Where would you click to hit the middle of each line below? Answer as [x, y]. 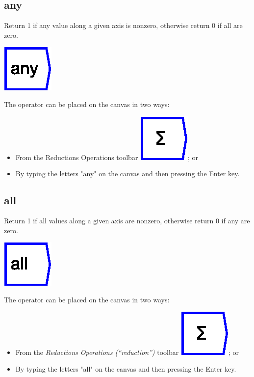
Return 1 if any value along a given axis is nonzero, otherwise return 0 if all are [123, 25]
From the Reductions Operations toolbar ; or [107, 157]
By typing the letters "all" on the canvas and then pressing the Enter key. [126, 368]
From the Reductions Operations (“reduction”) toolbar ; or [127, 352]
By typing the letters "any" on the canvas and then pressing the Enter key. [127, 174]
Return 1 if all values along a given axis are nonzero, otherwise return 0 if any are [127, 220]
